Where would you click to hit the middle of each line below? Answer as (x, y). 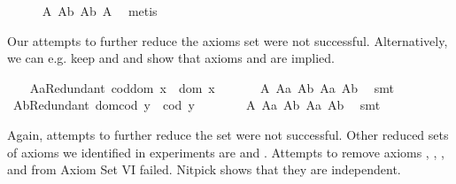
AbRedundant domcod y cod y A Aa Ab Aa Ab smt (197, 105)
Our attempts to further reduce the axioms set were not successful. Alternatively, (228, 40)
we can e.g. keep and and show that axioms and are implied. (171, 58)
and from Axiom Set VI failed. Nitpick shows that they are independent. (204, 169)
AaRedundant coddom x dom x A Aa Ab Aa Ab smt (212, 87)
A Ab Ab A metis (100, 11)
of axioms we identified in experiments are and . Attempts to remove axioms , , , (226, 152)
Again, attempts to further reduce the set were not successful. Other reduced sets (228, 134)
